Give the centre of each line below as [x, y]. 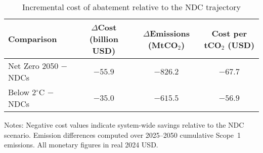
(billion [104, 39]
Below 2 [22, 92]
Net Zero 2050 [33, 66]
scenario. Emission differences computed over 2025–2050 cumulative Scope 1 [123, 135]
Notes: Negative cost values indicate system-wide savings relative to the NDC [124, 125]
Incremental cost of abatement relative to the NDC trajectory [131, 7]
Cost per [229, 33]
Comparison [33, 39]
